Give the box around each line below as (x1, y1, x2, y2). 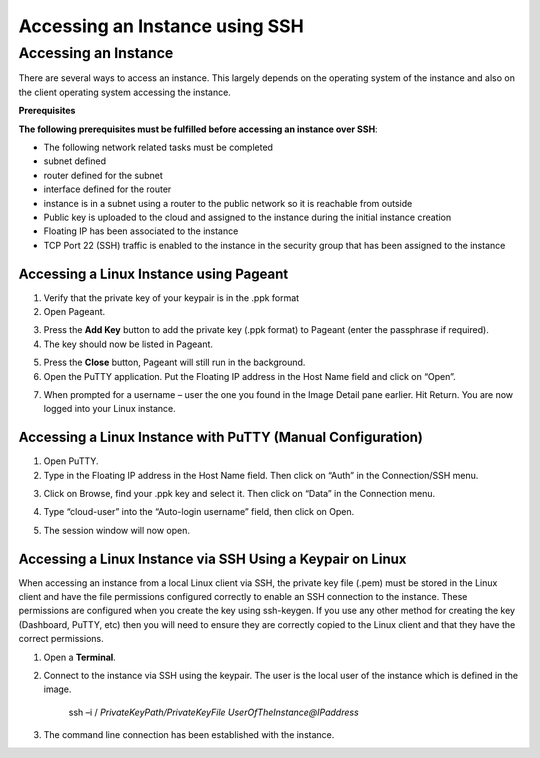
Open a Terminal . (43, 651, 117, 663)
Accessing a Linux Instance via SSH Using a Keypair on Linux (18, 550, 407, 567)
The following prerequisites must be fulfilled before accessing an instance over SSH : (18, 123, 379, 135)
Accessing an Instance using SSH (18, 15, 304, 37)
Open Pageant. (43, 305, 106, 317)
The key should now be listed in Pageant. (43, 338, 214, 350)
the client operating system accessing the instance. (18, 86, 232, 98)
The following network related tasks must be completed (43, 141, 274, 153)
